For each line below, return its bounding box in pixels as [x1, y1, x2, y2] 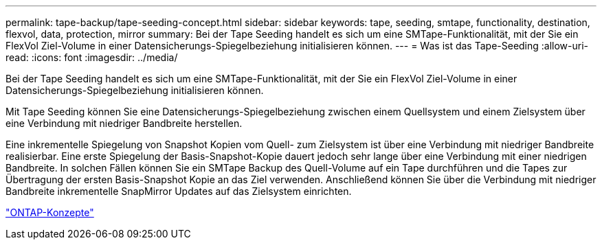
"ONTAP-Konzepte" [5, 207, 94, 218]
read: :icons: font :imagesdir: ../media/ [5, 51, 178, 63]
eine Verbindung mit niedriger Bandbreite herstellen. [5, 117, 243, 129]
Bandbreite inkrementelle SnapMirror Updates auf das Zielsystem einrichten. [5, 185, 352, 197]
